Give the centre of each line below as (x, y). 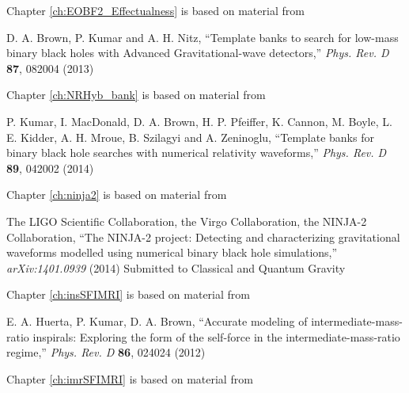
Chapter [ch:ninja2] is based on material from (117, 195)
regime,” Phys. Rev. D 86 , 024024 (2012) (106, 352)
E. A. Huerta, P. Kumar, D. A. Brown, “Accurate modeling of (157, 321)
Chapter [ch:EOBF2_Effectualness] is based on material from (155, 10)
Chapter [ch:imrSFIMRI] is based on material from (130, 378)
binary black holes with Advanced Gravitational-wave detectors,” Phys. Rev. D (198, 53)
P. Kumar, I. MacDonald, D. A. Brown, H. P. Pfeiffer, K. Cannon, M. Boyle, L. (199, 121)
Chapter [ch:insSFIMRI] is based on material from (128, 294)
